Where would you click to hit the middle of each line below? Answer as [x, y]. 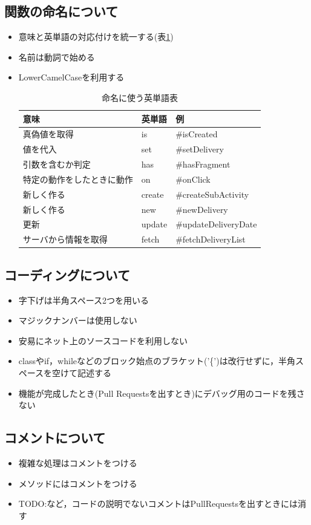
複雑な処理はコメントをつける [78, 462]
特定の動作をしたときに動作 [78, 179]
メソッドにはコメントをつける [78, 483]
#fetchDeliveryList [211, 239]
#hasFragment [203, 164]
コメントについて [55, 438]
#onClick [193, 179]
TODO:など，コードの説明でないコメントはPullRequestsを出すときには [158, 504]
